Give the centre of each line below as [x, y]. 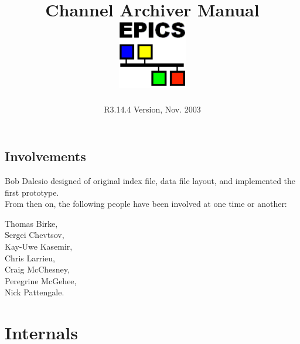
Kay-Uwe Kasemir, [39, 246]
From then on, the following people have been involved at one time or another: [146, 204]
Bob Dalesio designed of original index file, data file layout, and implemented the [150, 181]
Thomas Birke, [31, 223]
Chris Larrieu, [30, 258]
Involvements [45, 156]
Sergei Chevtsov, [35, 235]
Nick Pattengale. [35, 292]
